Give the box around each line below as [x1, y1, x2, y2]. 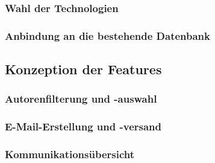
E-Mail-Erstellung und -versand [5, 119, 161, 134]
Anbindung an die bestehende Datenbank [5, 28, 210, 43]
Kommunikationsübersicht [5, 147, 134, 162]
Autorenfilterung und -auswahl [5, 91, 157, 106]
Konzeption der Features [5, 60, 162, 78]
